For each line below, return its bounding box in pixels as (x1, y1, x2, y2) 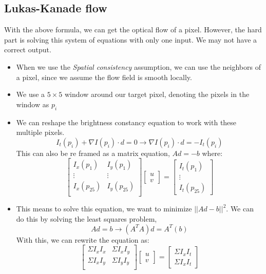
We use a (16, 89, 45, 100)
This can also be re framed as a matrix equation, (16, 147, 170, 158)
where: (202, 147, 223, 158)
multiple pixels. (16, 127, 65, 138)
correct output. (4, 44, 51, 55)
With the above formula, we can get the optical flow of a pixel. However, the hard (4, 24, 262, 35)
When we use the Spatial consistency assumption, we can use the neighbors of (16, 61, 261, 72)
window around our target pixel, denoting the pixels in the (64, 89, 250, 100)
